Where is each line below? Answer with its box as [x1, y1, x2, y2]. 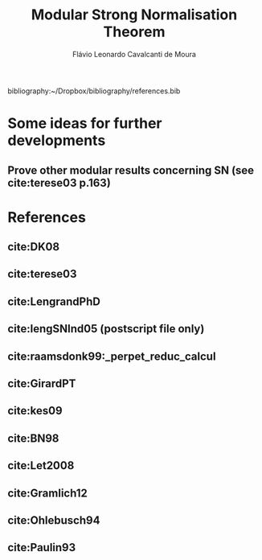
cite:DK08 [7, 240, 60, 254]
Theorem [103, 23, 166, 41]
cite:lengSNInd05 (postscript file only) [7, 322, 205, 336]
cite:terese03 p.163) [7, 175, 112, 190]
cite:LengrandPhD [7, 294, 101, 308]
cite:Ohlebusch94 [7, 513, 100, 527]
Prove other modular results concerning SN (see [7, 163, 255, 177]
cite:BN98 [7, 431, 59, 445]
